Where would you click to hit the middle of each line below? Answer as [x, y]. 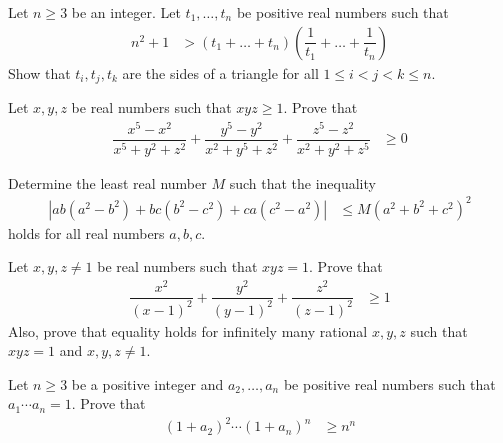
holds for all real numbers [86, 232]
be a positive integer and [147, 383]
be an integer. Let [126, 12]
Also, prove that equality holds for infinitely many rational [188, 330]
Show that [39, 72]
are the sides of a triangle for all [220, 72]
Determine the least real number [107, 182]
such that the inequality [302, 182]
